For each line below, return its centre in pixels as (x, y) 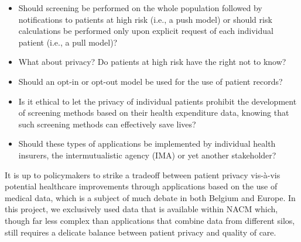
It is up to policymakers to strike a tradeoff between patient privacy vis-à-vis (143, 174)
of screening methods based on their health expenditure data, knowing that (154, 113)
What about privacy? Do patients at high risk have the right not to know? (152, 62)
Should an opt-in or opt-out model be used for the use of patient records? (150, 81)
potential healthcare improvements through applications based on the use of (141, 186)
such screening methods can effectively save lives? (107, 124)
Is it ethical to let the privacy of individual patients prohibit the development (158, 101)
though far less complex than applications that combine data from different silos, (150, 220)
